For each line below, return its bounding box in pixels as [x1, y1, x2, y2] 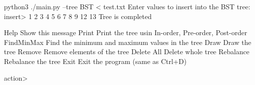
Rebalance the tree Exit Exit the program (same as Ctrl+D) [4, 56, 187, 66]
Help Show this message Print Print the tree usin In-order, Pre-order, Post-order [4, 27, 247, 38]
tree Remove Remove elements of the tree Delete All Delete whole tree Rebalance [4, 46, 250, 57]
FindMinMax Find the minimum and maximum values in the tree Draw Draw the [4, 37, 252, 47]
